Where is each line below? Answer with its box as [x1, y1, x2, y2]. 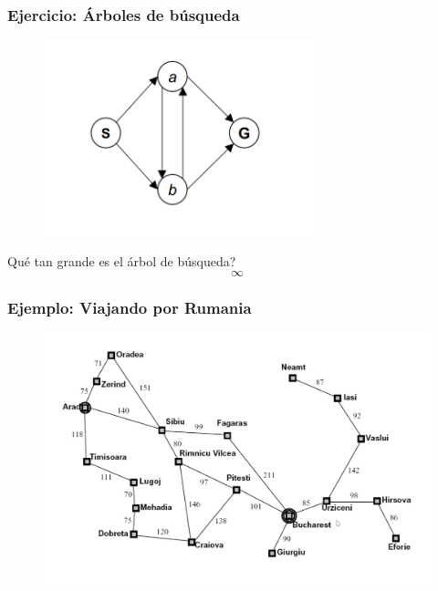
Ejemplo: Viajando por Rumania [7, 295, 252, 318]
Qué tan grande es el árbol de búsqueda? [7, 252, 236, 271]
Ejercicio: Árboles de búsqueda [7, 3, 240, 26]
